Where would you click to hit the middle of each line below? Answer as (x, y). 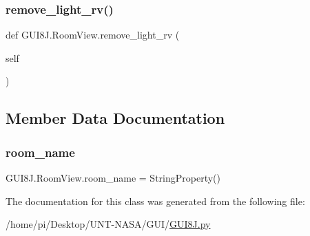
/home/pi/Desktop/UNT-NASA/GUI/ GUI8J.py (108, 224)
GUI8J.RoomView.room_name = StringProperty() (113, 178)
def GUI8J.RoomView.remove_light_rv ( (93, 35)
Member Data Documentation (115, 118)
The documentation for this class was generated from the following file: (155, 201)
